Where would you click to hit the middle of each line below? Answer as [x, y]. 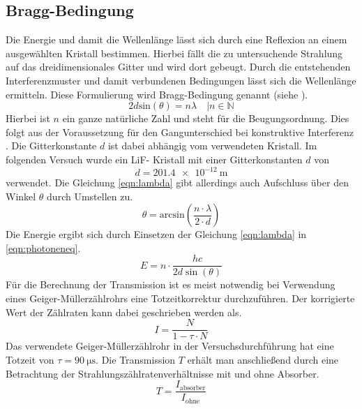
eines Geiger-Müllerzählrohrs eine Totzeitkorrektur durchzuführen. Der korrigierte [180, 298]
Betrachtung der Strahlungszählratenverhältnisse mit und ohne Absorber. [163, 373]
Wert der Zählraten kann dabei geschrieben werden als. [124, 312]
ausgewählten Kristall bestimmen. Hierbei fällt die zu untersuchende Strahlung [174, 53]
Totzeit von [30, 359]
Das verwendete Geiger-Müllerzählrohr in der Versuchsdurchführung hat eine [170, 346]
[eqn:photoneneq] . [43, 247]
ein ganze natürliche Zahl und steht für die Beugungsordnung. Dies [206, 118]
